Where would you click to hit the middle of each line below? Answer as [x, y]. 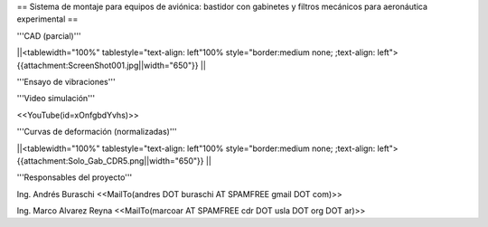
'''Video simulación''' [56, 99]
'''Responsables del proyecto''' [75, 177]
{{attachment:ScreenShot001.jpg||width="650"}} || [112, 65]
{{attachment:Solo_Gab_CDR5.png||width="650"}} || [114, 161]
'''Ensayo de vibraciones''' [66, 81]
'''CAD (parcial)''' [49, 35]
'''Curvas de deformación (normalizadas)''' [97, 132]
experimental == [47, 19]
